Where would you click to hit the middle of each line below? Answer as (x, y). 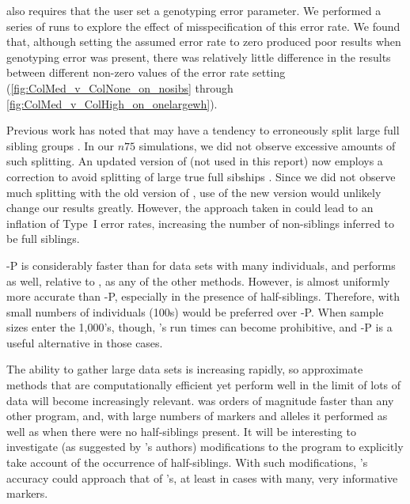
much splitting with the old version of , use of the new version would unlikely (194, 192)
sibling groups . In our (60, 145)
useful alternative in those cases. (85, 342)
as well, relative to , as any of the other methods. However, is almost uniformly (198, 280)
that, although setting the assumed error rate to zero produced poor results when (204, 42)
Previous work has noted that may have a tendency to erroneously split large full (203, 130)
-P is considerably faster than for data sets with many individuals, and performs (201, 265)
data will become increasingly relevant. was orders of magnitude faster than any (200, 400)
